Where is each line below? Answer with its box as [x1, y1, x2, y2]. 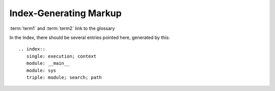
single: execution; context [26, 53, 97, 59]
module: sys [26, 67, 57, 73]
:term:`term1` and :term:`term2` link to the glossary [9, 25, 115, 31]
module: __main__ [26, 61, 70, 66]
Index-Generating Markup [9, 8, 122, 19]
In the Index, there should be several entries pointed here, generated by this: [9, 34, 170, 40]
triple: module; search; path [26, 74, 102, 80]
